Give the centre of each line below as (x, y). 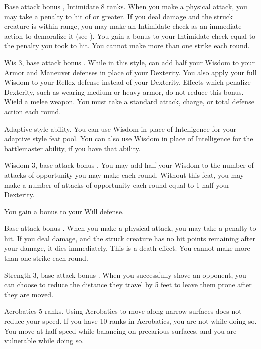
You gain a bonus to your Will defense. (64, 211)
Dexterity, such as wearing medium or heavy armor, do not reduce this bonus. (124, 92)
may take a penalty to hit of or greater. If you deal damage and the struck (118, 16)
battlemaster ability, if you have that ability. (72, 148)
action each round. (33, 111)
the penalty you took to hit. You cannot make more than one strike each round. (127, 45)
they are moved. (29, 294)
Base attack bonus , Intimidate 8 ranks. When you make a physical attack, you (126, 6)
